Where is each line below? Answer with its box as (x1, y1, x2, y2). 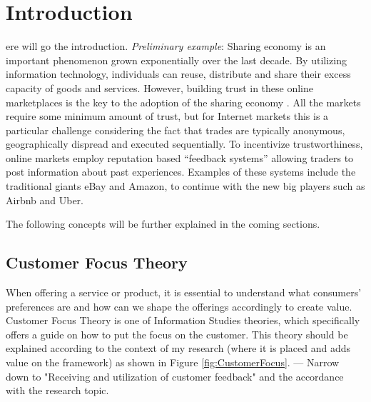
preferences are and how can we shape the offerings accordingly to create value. (6, 298, 352, 313)
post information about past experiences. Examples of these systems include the (6, 164, 356, 179)
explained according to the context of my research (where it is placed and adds (6, 341, 350, 356)
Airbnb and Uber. (6, 192, 84, 207)
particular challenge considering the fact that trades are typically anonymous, (6, 122, 345, 137)
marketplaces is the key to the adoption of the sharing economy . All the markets (6, 94, 361, 109)
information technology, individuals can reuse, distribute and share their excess (6, 66, 351, 81)
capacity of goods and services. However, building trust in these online (6, 80, 314, 95)
